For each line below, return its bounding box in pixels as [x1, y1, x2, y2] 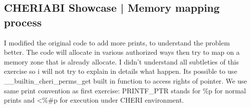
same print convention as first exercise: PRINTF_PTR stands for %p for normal [4, 85, 246, 95]
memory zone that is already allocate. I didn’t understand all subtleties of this [4, 56, 239, 66]
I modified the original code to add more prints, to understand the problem [4, 37, 230, 47]
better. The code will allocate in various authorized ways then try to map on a [4, 47, 240, 57]
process [4, 14, 42, 29]
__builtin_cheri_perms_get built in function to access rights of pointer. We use [4, 75, 247, 86]
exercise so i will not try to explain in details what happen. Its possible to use [4, 66, 237, 76]
